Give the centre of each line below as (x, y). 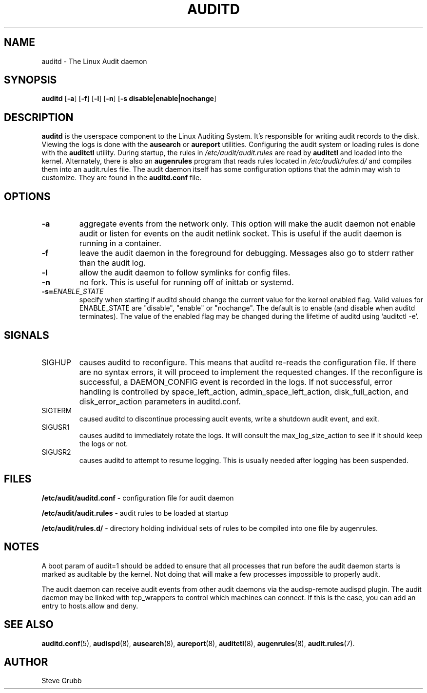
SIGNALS (27, 335)
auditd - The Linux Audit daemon (94, 61)
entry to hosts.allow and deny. (90, 606)
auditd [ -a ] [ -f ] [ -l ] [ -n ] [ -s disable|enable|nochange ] (129, 99)
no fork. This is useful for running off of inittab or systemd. (186, 283)
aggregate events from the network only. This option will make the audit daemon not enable (247, 224)
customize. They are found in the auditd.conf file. (122, 178)
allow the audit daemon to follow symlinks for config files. (185, 273)
